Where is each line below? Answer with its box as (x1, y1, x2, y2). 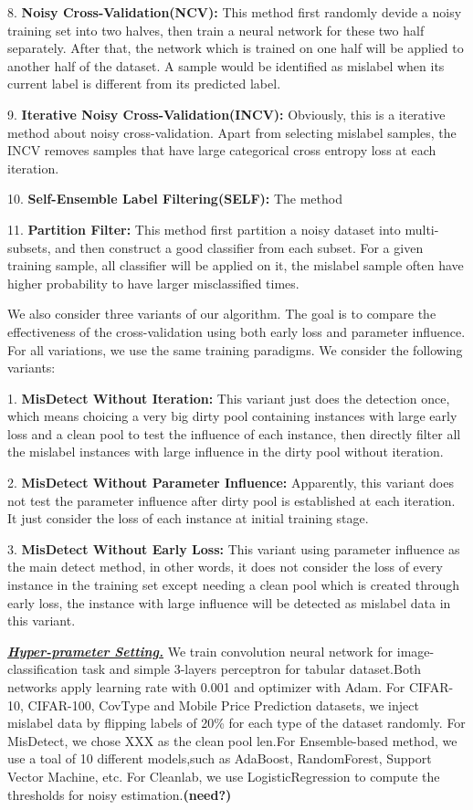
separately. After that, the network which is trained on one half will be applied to (7, 38, 464, 58)
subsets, (7, 237, 51, 257)
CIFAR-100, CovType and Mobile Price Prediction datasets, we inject (27, 695, 419, 714)
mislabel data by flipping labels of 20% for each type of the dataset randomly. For (7, 713, 466, 732)
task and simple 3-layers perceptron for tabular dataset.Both (81, 659, 422, 679)
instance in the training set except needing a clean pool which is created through (7, 575, 460, 594)
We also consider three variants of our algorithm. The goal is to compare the (7, 304, 436, 323)
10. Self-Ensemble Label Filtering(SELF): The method (7, 189, 342, 208)
